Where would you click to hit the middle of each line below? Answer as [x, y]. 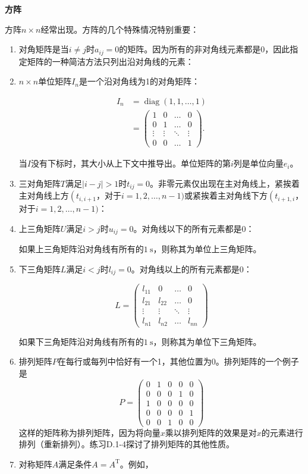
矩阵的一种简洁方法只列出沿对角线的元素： [110, 61]
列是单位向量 [258, 163]
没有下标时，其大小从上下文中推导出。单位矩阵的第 [131, 163]
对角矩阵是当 [44, 49]
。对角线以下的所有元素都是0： [194, 228]
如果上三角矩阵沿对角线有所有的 [81, 249]
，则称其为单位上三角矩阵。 [207, 249]
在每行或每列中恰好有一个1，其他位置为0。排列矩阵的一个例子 [178, 361]
